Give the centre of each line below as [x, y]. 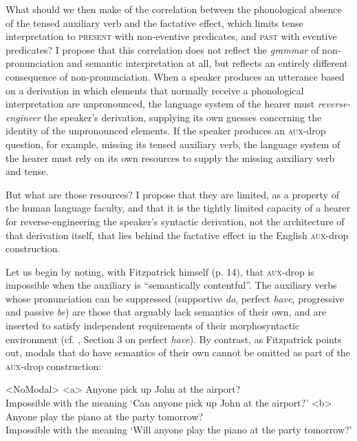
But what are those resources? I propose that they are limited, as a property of [172, 194]
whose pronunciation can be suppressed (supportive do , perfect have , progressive [175, 298]
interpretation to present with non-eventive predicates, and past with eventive [171, 36]
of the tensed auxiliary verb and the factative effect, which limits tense [154, 22]
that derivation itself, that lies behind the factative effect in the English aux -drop [177, 235]
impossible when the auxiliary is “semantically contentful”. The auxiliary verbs [171, 285]
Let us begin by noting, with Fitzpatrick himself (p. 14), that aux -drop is [160, 271]
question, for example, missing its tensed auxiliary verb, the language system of [173, 144]
